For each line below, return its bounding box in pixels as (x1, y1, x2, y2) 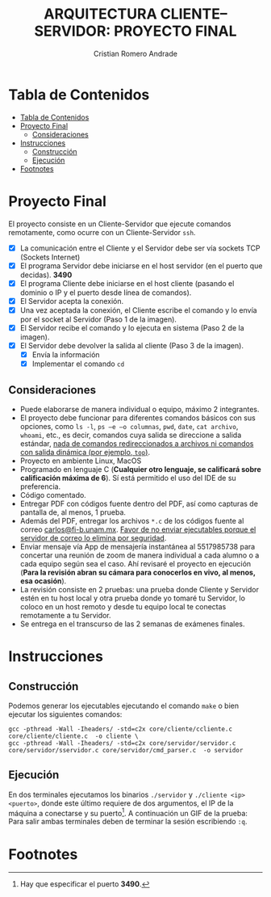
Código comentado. (19, 491, 86, 499)
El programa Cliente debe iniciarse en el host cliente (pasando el (19, 278, 235, 288)
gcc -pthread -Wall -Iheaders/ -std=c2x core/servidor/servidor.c (8, 739, 236, 747)
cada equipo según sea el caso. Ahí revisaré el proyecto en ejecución (19, 559, 252, 568)
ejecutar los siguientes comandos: (8, 710, 123, 719)
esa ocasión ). (19, 576, 67, 586)
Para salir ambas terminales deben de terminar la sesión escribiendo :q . (8, 817, 248, 827)
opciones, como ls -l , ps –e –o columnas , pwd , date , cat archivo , (19, 422, 239, 431)
